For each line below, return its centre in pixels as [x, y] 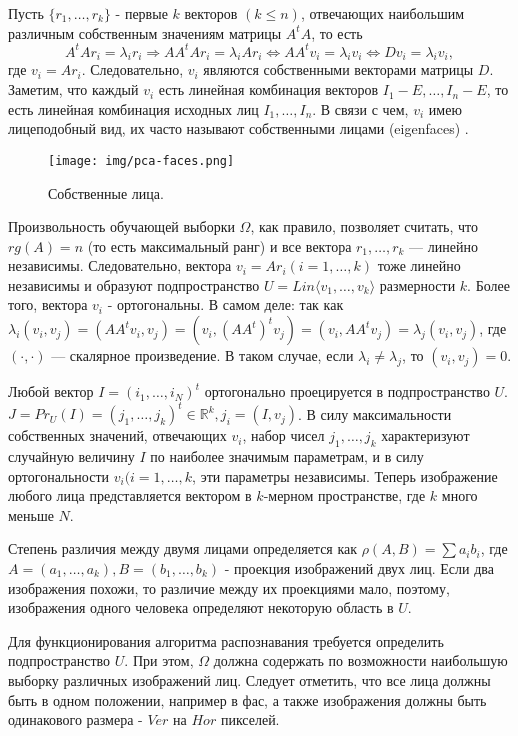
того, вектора [48, 304]
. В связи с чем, [360, 108]
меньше [31, 514]
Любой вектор [51, 391]
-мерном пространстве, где [344, 495]
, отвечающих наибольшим [382, 13]
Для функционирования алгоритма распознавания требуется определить [226, 640]
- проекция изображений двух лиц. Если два [359, 567]
